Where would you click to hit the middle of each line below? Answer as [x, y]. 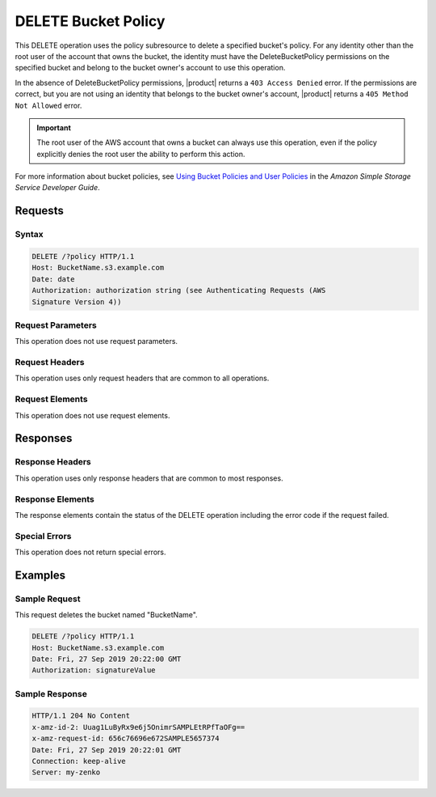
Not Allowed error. [48, 105]
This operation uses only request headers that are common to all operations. [142, 378]
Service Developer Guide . [57, 188]
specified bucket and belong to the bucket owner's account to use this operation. [150, 68]
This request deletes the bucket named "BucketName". [106, 615]
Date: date [53, 279]
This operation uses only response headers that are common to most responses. [149, 478]
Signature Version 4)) [77, 302]
